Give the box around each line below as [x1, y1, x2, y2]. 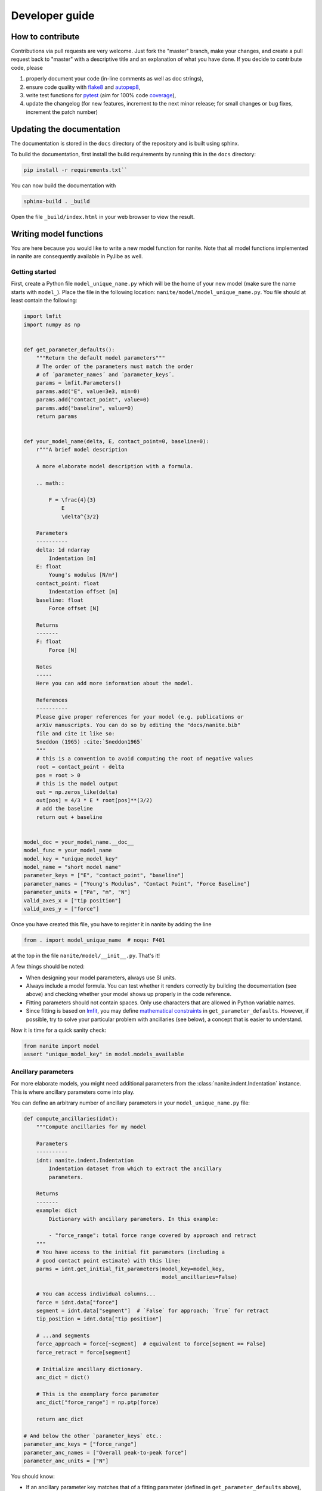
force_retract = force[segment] [36, 1348, 131, 1356]
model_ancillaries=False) [162, 1274, 238, 1280]
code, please [11, 64, 43, 71]
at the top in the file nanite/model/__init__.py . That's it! [11, 952, 160, 959]
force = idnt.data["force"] [36, 1299, 119, 1306]
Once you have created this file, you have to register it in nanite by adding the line [11, 920, 212, 927]
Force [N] [48, 646, 78, 653]
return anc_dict [36, 1415, 83, 1422]
